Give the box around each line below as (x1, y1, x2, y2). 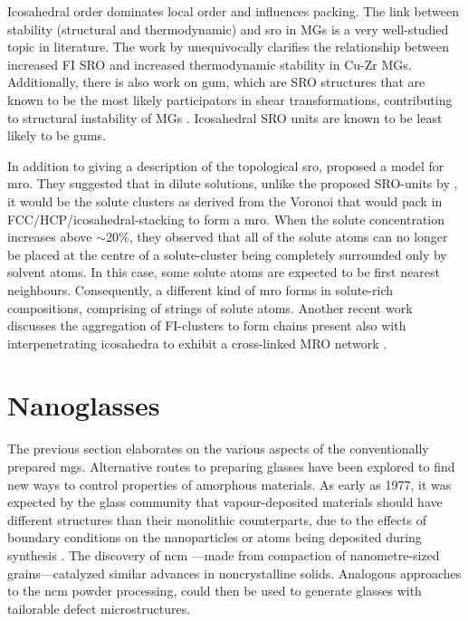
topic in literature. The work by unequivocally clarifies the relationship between (7, 37, 450, 56)
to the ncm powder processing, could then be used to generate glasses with (7, 581, 422, 600)
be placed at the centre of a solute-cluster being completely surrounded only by (7, 244, 447, 263)
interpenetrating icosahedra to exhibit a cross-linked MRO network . (7, 333, 387, 352)
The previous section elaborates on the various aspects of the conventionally (7, 439, 429, 458)
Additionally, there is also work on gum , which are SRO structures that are (7, 72, 425, 91)
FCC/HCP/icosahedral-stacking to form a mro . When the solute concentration (7, 209, 445, 228)
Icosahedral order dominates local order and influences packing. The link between (7, 2, 459, 20)
